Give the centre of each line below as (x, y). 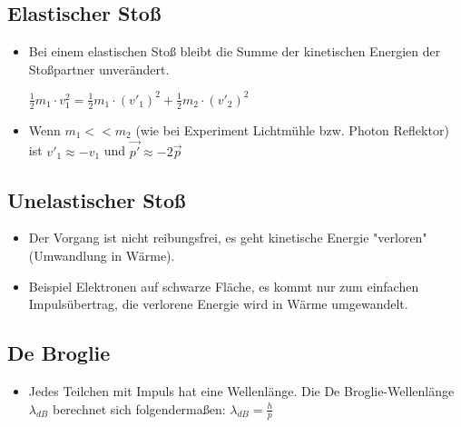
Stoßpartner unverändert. (99, 69)
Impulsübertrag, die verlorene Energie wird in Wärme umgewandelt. (218, 304)
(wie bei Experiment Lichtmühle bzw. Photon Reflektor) (292, 129)
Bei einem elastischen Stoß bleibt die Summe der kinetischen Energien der (235, 51)
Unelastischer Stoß (97, 199)
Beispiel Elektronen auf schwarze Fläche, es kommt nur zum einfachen (224, 286)
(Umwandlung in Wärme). (102, 255)
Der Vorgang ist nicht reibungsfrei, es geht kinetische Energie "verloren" (228, 238)
